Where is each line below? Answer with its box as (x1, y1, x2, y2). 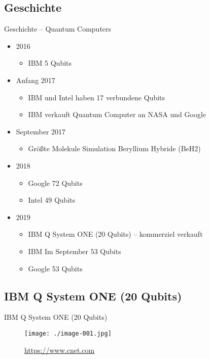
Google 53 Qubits (28, 263, 83, 273)
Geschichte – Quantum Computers (4, 23, 112, 34)
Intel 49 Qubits (28, 195, 76, 205)
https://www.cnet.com (24, 344, 95, 355)
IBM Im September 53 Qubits (28, 245, 121, 256)
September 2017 (16, 126, 66, 136)
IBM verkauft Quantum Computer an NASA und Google (28, 109, 206, 120)
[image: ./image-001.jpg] (24, 329, 112, 337)
